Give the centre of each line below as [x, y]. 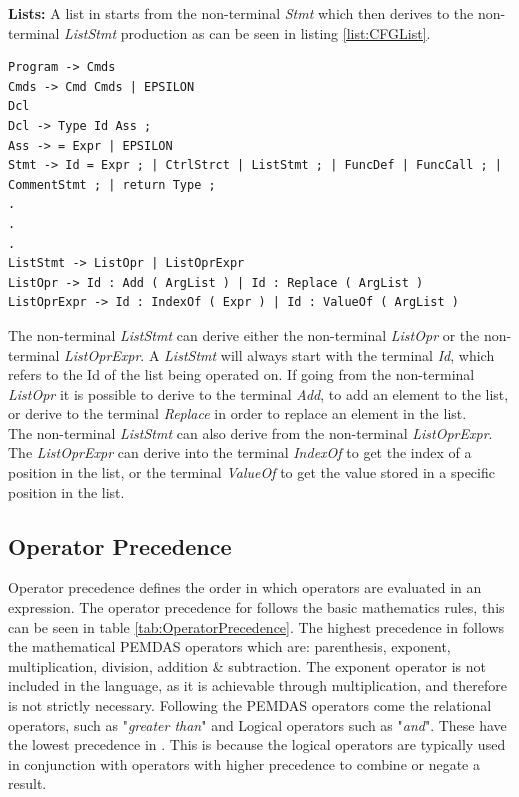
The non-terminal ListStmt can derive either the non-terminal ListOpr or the [244, 334]
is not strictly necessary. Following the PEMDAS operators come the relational [250, 705]
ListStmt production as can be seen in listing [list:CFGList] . [247, 32]
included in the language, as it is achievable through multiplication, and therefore [257, 685]
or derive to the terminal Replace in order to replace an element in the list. [237, 413]
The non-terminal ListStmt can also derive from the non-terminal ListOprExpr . [250, 432]
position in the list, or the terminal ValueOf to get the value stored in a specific [251, 472]
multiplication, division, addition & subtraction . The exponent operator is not [247, 665]
